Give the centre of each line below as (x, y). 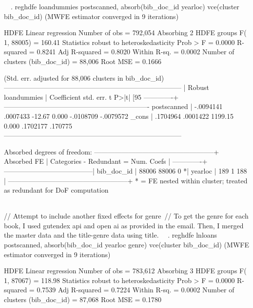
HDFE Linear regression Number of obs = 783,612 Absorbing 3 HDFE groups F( (125, 271)
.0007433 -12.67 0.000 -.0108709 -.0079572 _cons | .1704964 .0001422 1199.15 (119, 116)
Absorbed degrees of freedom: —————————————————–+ (112, 151)
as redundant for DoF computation (56, 190)
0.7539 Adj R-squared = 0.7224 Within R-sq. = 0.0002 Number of (136, 290)
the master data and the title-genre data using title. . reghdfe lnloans (111, 235)
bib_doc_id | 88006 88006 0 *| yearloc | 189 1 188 (172, 170)
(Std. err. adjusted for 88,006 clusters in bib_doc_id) (84, 77)
